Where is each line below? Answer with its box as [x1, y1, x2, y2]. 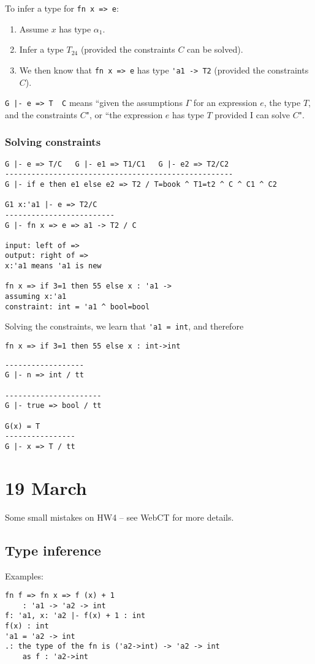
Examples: [5, 569, 44, 582]
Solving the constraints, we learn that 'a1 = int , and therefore [5, 320, 244, 333]
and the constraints [5, 108, 78, 121]
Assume [19, 22, 48, 35]
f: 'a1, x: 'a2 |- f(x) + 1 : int [5, 611, 146, 621]
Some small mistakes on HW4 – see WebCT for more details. [5, 510, 234, 523]
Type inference [5, 540, 101, 559]
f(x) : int [5, 622, 49, 631]
